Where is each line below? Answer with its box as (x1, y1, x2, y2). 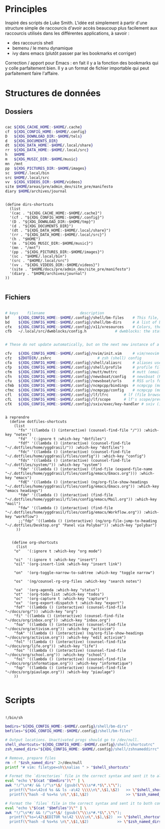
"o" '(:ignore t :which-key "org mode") (14, 549, 102, 554)
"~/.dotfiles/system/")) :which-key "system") (5, 462, 102, 467)
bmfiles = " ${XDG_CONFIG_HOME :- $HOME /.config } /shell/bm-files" (5, 729, 133, 734)
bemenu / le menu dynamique (12, 45, 73, 51)
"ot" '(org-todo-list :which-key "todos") (14, 592, 105, 597)
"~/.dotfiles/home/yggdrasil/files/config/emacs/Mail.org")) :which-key (5, 497, 157, 502)
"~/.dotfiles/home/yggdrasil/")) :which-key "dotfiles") (5, 445, 124, 450)
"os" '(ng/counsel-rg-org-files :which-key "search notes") (14, 579, 141, 584)
